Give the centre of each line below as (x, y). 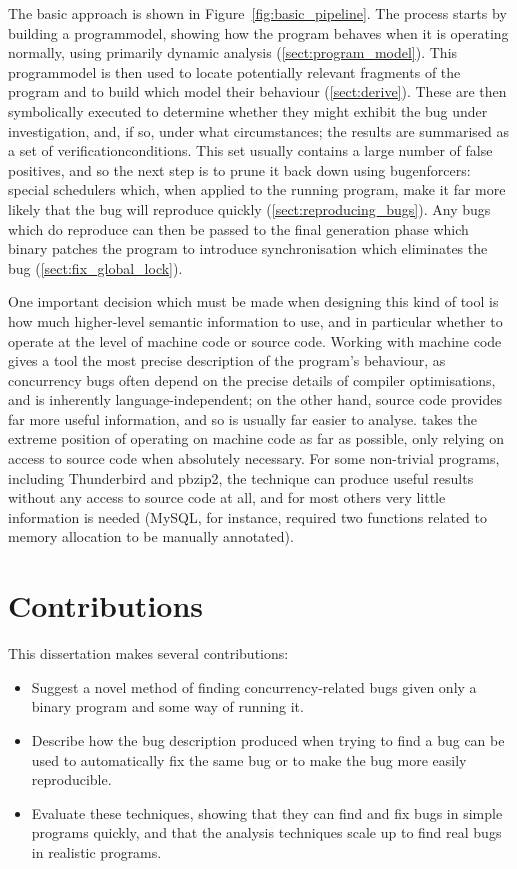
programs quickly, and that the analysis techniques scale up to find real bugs (266, 832)
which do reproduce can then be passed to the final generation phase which (238, 228)
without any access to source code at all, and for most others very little (227, 497)
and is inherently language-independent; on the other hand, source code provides (255, 399)
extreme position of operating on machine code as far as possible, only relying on (256, 438)
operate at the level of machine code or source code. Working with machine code (255, 340)
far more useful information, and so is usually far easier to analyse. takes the (242, 418)
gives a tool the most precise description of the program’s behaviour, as (227, 360)
